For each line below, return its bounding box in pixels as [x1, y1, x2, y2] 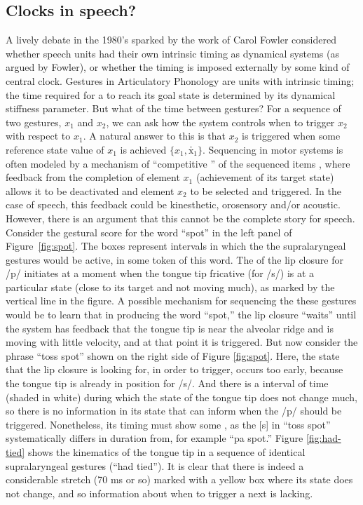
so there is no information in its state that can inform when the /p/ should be [6, 403, 342, 418]
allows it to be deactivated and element [6, 183, 174, 198]
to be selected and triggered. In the [190, 183, 341, 198]
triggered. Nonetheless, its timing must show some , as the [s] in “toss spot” [6, 417, 331, 431]
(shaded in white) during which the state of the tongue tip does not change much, [6, 389, 357, 404]
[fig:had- [306, 431, 341, 445]
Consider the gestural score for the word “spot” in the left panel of [6, 224, 292, 239]
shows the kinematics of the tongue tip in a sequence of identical [27, 445, 306, 459]
